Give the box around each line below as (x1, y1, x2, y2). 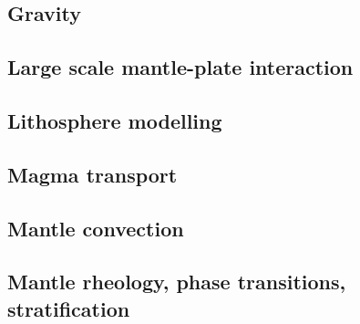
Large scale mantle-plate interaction (7, 53, 354, 81)
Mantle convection (7, 214, 184, 242)
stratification (7, 294, 130, 322)
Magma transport (7, 160, 178, 188)
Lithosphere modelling (7, 106, 222, 134)
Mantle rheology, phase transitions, (7, 267, 346, 296)
